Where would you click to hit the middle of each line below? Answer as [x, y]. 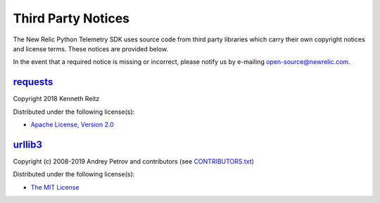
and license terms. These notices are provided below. [91, 48]
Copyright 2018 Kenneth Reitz [56, 99]
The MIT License [55, 187]
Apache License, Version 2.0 [72, 125]
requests [33, 82]
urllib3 [27, 144]
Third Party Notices [71, 18]
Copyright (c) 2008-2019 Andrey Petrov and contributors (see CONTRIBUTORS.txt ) [134, 161]
